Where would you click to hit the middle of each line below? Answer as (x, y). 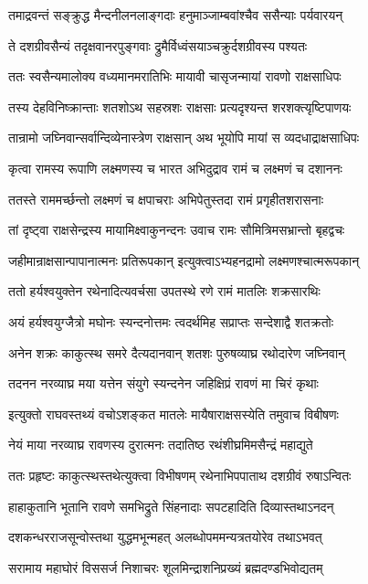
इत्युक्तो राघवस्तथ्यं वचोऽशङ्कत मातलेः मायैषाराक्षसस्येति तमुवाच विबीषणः (173, 414)
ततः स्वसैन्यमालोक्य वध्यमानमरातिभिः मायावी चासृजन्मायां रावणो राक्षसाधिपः (175, 76)
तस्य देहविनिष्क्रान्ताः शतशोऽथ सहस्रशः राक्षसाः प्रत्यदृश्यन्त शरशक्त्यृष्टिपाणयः (180, 106)
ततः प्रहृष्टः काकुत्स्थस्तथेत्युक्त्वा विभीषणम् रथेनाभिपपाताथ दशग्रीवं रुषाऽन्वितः (180, 475)
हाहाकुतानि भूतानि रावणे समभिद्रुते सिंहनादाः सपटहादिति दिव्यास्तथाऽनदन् (171, 506)
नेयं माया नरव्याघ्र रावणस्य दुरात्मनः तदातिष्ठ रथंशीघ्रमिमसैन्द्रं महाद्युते (161, 445)
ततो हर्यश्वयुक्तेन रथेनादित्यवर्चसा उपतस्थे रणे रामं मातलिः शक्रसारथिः (164, 291)
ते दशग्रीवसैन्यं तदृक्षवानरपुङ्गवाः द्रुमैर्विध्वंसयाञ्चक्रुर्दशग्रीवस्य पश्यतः (158, 45)
